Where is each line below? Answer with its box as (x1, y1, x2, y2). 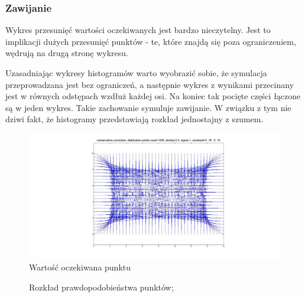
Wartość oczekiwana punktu (29, 260, 131, 273)
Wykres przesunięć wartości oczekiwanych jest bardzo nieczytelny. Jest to (5, 24, 271, 36)
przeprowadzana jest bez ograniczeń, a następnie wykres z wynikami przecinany (5, 78, 294, 90)
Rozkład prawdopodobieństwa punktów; (29, 280, 174, 293)
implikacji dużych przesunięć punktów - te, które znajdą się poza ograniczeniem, (5, 35, 296, 47)
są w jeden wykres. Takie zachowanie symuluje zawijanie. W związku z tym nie (5, 101, 291, 113)
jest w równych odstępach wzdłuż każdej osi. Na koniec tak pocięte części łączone (5, 90, 301, 102)
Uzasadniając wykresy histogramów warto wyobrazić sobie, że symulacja (5, 67, 267, 79)
